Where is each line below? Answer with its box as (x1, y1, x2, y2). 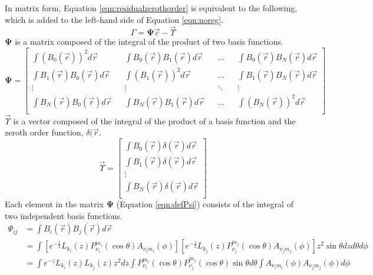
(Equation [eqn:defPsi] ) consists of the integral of (116, 198, 293, 210)
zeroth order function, (5, 126, 84, 138)
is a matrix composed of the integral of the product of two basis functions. (15, 35, 283, 48)
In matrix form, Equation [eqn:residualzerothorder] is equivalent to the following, (5, 2, 298, 14)
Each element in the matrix (5, 198, 104, 210)
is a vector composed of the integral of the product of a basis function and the (13, 114, 296, 127)
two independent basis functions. (5, 209, 123, 221)
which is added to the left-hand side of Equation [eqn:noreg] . (5, 13, 224, 25)
